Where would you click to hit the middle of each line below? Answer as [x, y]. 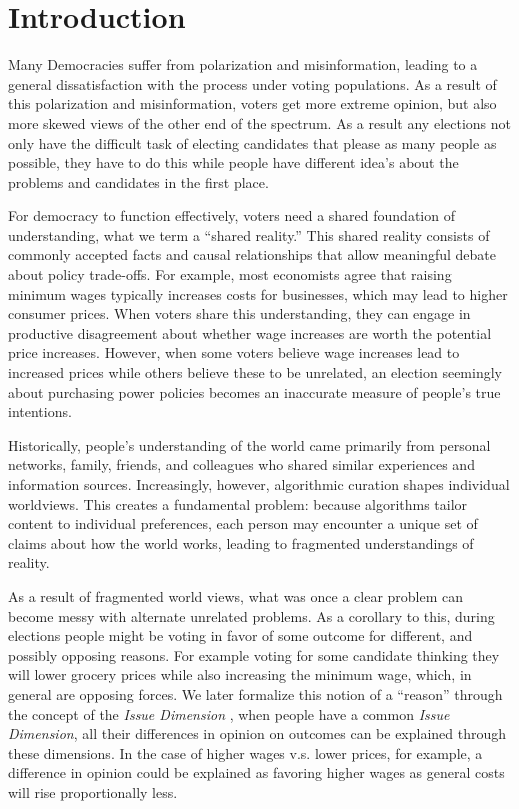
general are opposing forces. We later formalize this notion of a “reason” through [255, 693]
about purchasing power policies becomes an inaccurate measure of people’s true [254, 391]
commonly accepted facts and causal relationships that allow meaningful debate [252, 254]
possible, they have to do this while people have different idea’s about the [233, 162]
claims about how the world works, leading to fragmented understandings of [241, 542]
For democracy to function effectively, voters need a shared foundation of [231, 215]
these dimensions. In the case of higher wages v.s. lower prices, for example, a [245, 752]
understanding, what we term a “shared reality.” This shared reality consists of [249, 234]
